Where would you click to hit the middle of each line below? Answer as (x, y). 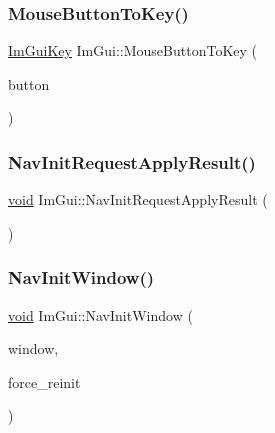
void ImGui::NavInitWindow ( (100, 314)
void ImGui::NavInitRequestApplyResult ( (138, 199)
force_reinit (44, 381)
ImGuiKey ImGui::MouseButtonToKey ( (132, 50)
